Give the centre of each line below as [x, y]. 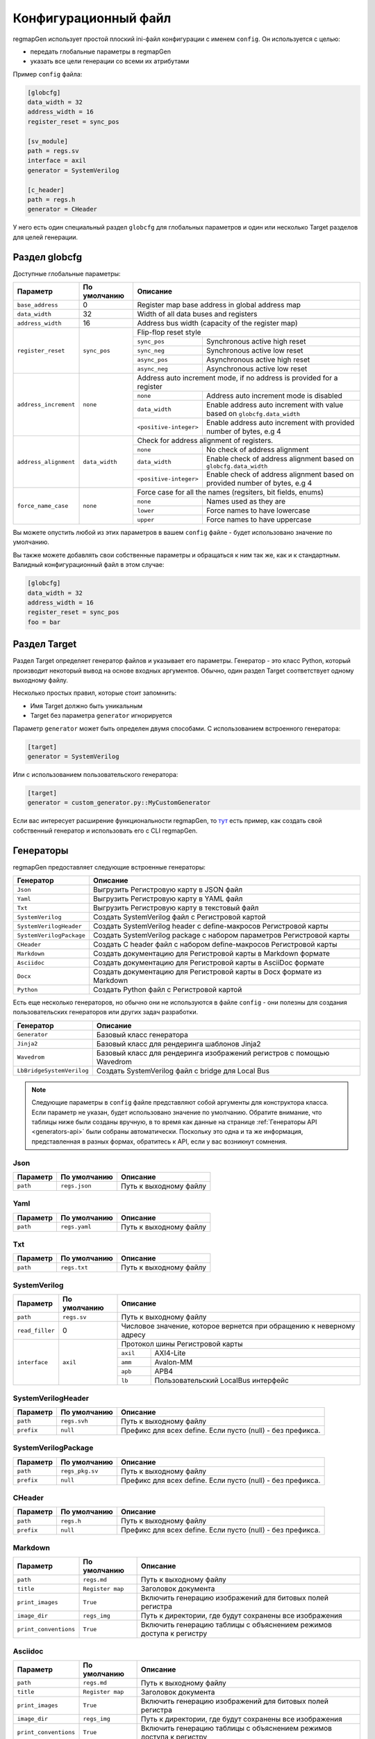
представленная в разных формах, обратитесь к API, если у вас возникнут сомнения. [159, 1141]
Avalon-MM [174, 1362]
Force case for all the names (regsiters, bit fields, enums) [231, 492]
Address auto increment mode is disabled [274, 396]
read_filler [36, 1330]
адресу [133, 1335]
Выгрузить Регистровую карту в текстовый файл [176, 908]
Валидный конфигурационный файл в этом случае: [89, 565]
